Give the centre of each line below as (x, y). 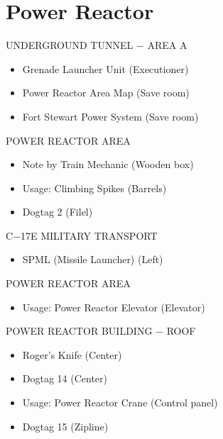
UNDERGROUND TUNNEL (70, 45)
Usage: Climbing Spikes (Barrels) (94, 188)
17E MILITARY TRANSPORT (89, 235)
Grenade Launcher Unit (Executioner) (105, 68)
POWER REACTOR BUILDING (79, 331)
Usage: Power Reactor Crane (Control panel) (120, 402)
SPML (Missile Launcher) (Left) (93, 259)
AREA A (167, 45)
